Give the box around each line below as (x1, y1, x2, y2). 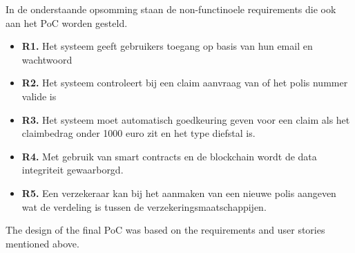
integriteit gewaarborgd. (21, 162, 124, 177)
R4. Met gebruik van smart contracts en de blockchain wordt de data (21, 149, 317, 163)
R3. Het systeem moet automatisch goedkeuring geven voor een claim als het (21, 112, 350, 126)
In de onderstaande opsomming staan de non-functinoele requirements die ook (6, 2, 336, 16)
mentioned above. (6, 236, 79, 250)
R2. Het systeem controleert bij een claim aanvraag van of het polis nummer (21, 75, 348, 90)
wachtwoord (21, 52, 73, 66)
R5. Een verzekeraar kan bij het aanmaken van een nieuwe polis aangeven (21, 185, 336, 200)
